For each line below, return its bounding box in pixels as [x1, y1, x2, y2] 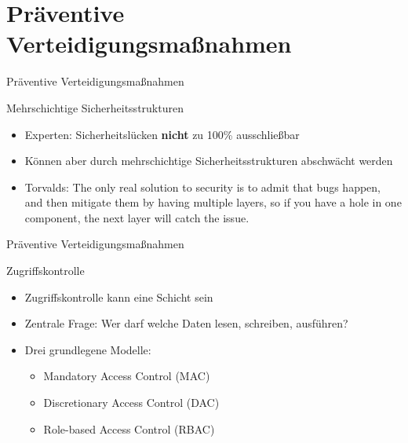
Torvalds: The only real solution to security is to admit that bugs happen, [24, 178, 381, 195]
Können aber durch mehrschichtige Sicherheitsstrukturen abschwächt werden [24, 152, 393, 169]
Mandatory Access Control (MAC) [43, 368, 210, 384]
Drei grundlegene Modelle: [24, 341, 151, 357]
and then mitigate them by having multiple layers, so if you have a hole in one [24, 194, 402, 211]
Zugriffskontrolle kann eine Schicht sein [24, 288, 213, 305]
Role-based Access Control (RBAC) [43, 420, 215, 437]
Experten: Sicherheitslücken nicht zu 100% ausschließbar [24, 126, 300, 142]
